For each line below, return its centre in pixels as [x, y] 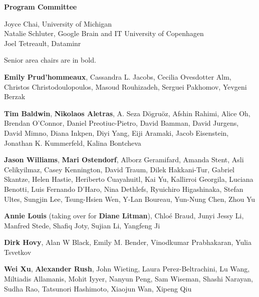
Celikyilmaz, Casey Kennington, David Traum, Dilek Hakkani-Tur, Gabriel [119, 169]
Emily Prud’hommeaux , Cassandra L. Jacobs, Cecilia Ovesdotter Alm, [118, 76]
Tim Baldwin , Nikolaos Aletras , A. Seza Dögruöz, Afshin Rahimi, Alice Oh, [127, 113]
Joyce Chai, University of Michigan [58, 23]
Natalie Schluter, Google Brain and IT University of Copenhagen [104, 33]
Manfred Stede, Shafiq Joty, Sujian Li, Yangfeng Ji [82, 225]
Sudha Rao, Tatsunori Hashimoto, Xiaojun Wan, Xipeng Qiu [98, 288]
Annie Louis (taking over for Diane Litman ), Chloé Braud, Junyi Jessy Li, [124, 216]
